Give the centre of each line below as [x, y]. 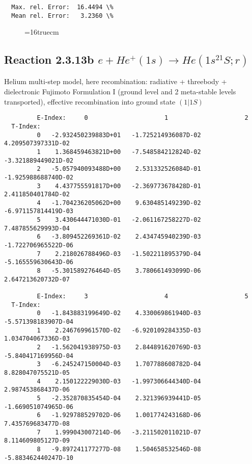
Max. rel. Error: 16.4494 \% [62, 7]
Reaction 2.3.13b [49, 59]
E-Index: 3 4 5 [143, 297]
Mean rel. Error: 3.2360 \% [62, 16]
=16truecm [42, 32]
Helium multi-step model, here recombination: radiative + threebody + [116, 81]
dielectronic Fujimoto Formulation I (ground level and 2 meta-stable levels [120, 92]
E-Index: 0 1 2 [143, 118]
